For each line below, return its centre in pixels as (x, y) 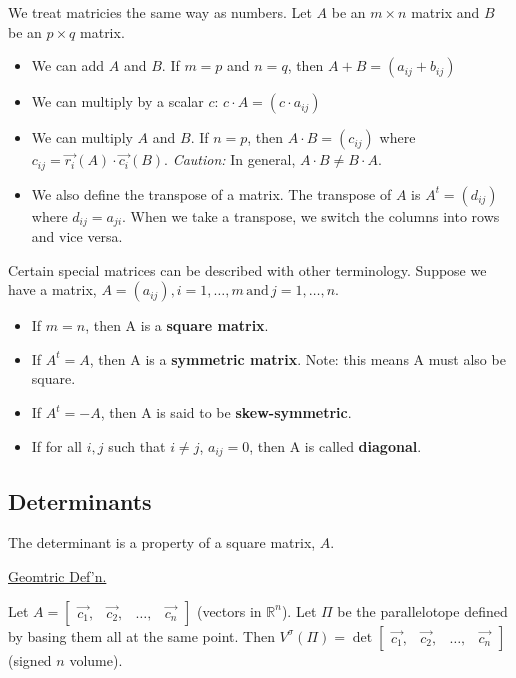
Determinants (80, 500)
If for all (57, 445)
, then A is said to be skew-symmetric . (226, 412)
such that (137, 445)
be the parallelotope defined (422, 610)
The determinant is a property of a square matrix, (162, 542)
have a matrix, (52, 289)
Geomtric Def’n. (57, 575)
